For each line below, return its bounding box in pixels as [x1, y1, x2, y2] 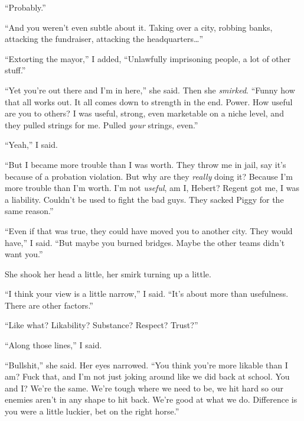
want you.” [5, 248, 43, 260]
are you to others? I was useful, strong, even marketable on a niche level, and [5, 107, 284, 119]
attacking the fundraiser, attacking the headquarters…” [5, 33, 203, 45]
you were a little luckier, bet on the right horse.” [5, 405, 179, 417]
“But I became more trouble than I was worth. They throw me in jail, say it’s [5, 158, 286, 170]
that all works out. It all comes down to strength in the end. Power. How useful [5, 95, 293, 108]
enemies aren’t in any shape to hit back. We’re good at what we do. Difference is [5, 393, 298, 406]
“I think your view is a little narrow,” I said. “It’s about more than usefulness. [5, 287, 289, 300]
